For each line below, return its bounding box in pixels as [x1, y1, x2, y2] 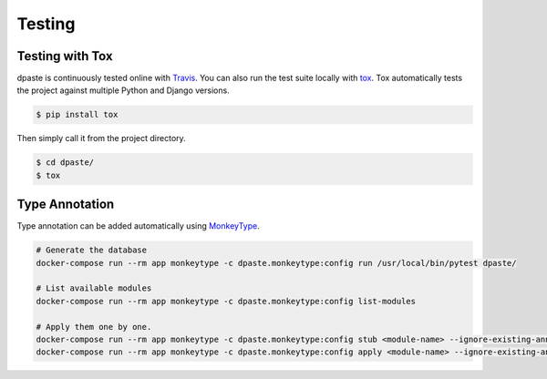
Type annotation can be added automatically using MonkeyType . [16, 220, 260, 231]
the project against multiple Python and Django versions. [16, 85, 230, 96]
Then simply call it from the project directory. [16, 133, 186, 144]
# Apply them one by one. [36, 322, 152, 332]
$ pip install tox [36, 109, 119, 120]
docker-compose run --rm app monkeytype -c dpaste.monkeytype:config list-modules [36, 296, 417, 306]
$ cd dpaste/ [36, 158, 95, 168]
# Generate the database [36, 245, 148, 255]
